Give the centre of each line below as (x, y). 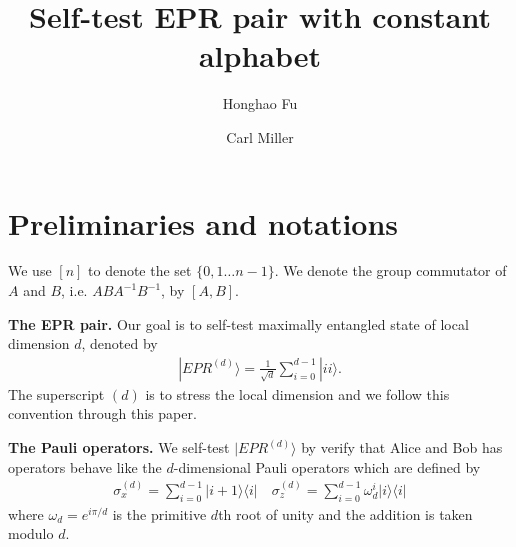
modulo (31, 533)
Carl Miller (260, 136)
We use (30, 270)
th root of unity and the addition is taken (345, 513)
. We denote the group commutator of (390, 270)
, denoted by (119, 343)
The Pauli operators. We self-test (119, 447)
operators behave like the (85, 466)
